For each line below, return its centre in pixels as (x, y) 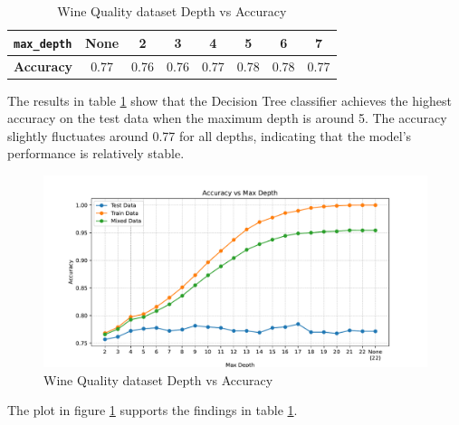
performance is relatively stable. (96, 153)
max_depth (43, 44)
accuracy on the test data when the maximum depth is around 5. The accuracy (227, 118)
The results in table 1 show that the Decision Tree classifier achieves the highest (229, 100)
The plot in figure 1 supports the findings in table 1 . (153, 410)
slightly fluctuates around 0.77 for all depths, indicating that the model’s (210, 135)
